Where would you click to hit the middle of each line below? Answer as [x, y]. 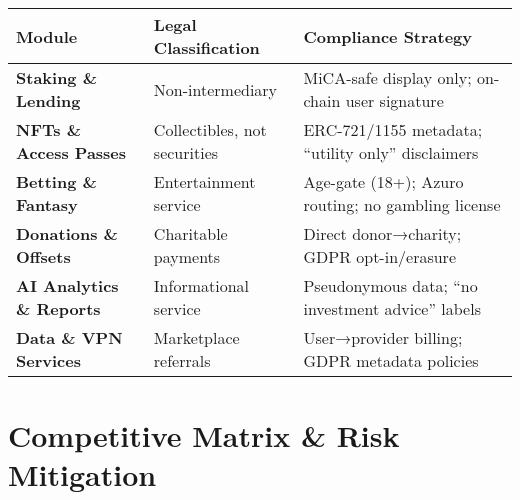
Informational [201, 285]
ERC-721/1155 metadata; [393, 129]
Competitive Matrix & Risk [204, 435]
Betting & [56, 181]
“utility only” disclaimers [391, 152]
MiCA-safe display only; [387, 77]
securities [186, 152]
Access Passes [71, 152]
